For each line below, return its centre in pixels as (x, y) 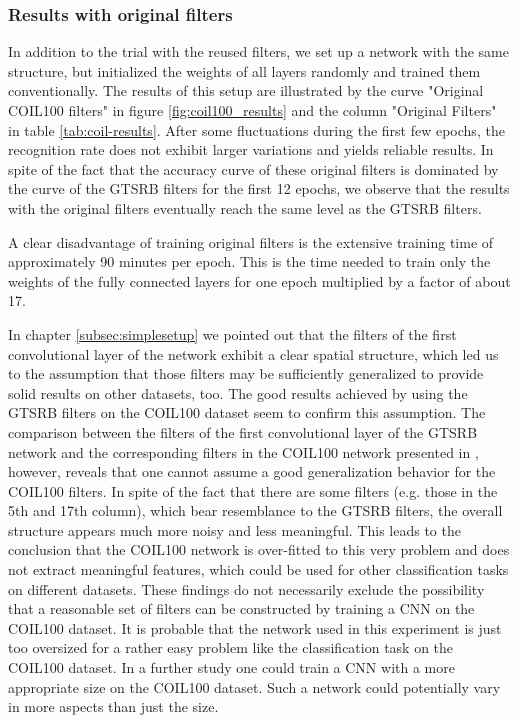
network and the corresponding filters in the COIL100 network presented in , (243, 451)
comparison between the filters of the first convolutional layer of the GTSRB (243, 431)
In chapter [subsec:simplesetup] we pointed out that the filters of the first (232, 333)
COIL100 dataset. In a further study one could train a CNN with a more (231, 667)
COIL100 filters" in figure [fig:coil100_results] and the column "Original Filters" (252, 110)
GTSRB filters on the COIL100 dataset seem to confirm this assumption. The (247, 412)
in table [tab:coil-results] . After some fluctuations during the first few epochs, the (256, 129)
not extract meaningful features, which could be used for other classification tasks (258, 569)
